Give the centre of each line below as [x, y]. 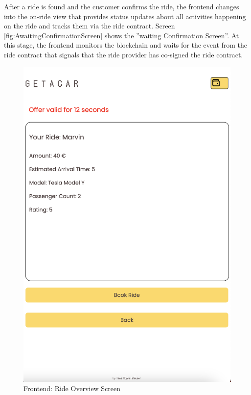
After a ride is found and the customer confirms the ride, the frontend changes [122, 6]
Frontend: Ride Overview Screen [72, 388]
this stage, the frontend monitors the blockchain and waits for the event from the [126, 45]
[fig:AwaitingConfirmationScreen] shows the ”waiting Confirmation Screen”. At [122, 35]
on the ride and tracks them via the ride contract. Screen [90, 26]
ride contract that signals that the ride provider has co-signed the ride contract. [124, 54]
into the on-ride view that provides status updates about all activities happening [125, 16]
